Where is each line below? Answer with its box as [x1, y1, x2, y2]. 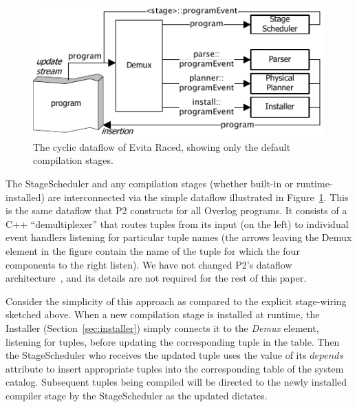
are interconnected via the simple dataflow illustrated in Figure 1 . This [47, 189, 349, 204]
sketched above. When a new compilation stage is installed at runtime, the [6, 307, 320, 322]
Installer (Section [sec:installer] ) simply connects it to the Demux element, [6, 320, 319, 335]
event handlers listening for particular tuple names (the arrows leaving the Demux [6, 230, 352, 244]
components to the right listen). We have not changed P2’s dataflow [6, 257, 292, 271]
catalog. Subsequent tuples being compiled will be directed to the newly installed [6, 375, 347, 389]
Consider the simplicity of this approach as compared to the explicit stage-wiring [6, 293, 347, 308]
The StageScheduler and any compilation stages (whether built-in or [6, 176, 294, 191]
